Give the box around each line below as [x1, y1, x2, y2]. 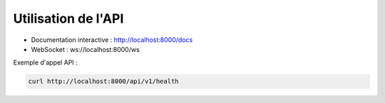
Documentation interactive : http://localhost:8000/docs [31, 36, 193, 44]
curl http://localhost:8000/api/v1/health [28, 77, 179, 85]
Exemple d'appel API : [13, 58, 78, 67]
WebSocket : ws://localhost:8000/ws [31, 45, 140, 53]
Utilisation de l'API [13, 11, 124, 26]
